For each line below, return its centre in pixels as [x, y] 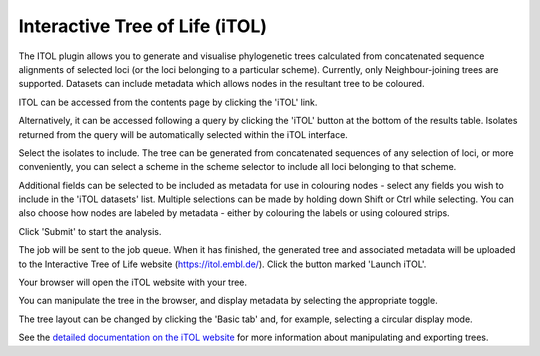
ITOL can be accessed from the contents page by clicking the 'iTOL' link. [168, 102]
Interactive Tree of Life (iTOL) [143, 26]
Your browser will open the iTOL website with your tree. [133, 282]
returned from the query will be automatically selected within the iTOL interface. [183, 134]
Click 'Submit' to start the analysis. [90, 231]
